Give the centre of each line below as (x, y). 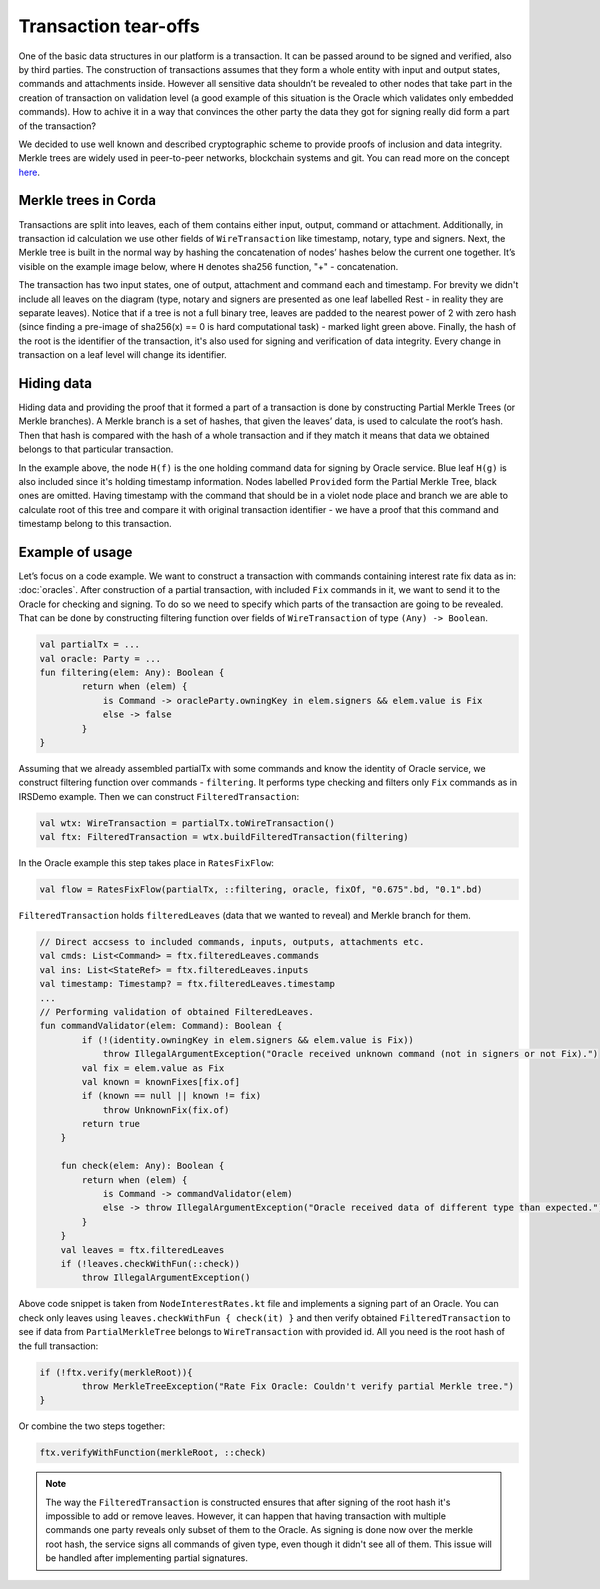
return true (110, 1124)
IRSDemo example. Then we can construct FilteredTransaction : (159, 796)
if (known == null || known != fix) (171, 1096)
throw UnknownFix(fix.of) (166, 1109)
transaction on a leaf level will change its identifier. (122, 355)
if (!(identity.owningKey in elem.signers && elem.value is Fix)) (248, 1039)
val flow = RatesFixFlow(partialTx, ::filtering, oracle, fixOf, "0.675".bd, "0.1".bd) (261, 889)
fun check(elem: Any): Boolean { (142, 1166)
